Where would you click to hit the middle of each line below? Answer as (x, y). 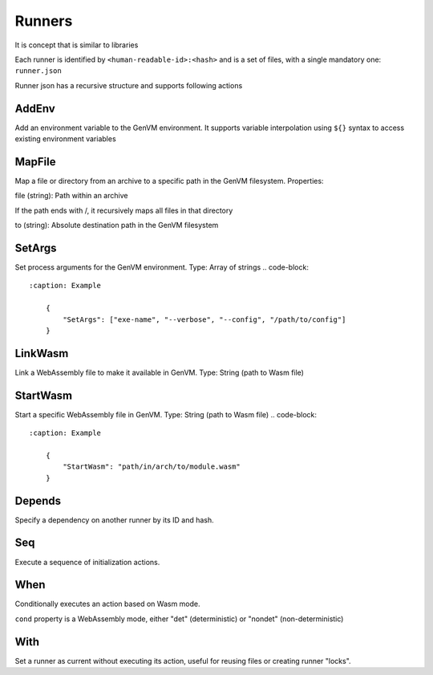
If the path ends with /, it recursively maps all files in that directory (124, 210)
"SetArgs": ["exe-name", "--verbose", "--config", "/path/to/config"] (204, 319)
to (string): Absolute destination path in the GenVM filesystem (117, 226)
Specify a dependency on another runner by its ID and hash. (114, 520)
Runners (44, 21)
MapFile (35, 162)
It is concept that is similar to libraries (77, 45)
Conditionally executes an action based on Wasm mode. (107, 604)
